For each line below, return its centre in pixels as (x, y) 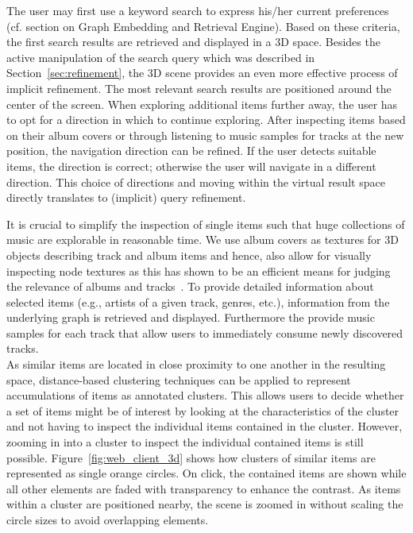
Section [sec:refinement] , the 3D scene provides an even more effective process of (202, 73)
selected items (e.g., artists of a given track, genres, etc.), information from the (198, 301)
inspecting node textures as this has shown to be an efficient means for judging (199, 270)
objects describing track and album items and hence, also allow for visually (189, 255)
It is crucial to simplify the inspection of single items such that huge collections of (206, 224)
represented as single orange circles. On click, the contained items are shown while (206, 473)
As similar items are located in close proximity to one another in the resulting (196, 364)
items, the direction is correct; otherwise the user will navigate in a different (191, 166)
